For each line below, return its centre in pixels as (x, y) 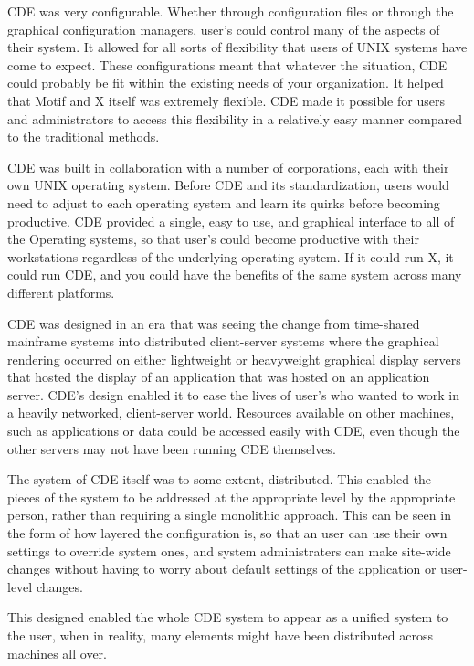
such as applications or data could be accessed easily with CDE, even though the (234, 431)
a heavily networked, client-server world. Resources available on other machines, (231, 412)
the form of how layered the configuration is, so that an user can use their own (227, 533)
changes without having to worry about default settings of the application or (222, 569)
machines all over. (57, 653)
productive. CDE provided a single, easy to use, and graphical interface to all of (231, 221)
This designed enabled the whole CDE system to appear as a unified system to (228, 617)
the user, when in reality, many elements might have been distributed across (221, 635)
